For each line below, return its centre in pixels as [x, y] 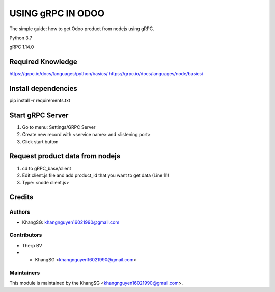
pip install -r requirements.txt [40, 101]
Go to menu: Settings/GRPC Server [59, 127]
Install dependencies [43, 88]
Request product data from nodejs [65, 156]
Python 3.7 [21, 38]
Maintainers [25, 273]
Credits [21, 197]
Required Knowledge [43, 62]
